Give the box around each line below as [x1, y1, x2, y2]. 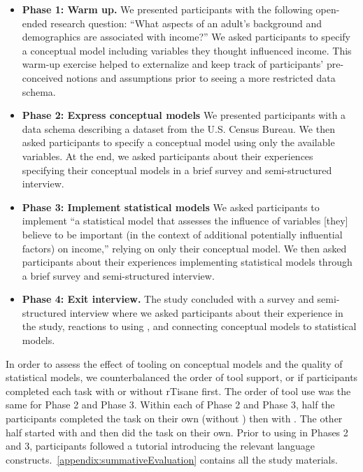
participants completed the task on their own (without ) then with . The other [6, 411, 343, 426]
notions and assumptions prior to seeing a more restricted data [66, 70, 336, 85]
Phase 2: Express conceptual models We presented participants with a [22, 108, 346, 122]
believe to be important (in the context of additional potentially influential [22, 227, 343, 241]
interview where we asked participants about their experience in [69, 305, 343, 320]
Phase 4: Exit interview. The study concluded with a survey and [22, 292, 314, 306]
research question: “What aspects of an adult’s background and [50, 15, 322, 30]
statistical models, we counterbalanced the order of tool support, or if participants [6, 370, 358, 385]
